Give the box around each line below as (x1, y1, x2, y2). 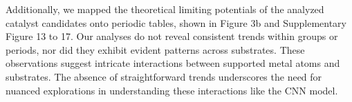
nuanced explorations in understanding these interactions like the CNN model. (6, 83, 338, 97)
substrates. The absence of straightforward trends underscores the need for (6, 69, 322, 83)
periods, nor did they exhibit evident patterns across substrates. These (6, 42, 305, 57)
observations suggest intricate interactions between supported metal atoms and (6, 56, 340, 70)
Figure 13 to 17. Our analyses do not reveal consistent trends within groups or (6, 29, 338, 43)
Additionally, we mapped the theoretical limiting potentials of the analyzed (6, 2, 324, 16)
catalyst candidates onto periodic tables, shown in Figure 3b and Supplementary (6, 15, 346, 30)
